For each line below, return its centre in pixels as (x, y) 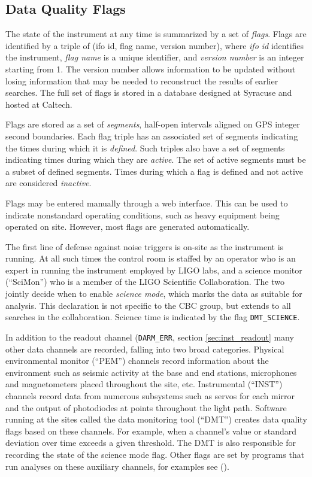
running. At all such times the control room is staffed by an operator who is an (151, 258)
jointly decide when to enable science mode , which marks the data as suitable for (154, 294)
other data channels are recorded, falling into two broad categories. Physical (145, 349)
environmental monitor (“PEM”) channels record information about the (137, 361)
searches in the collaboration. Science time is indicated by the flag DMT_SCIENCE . (153, 317)
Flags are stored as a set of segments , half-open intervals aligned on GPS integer (153, 124)
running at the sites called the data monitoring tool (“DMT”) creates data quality (156, 419)
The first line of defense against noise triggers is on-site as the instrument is (145, 246)
